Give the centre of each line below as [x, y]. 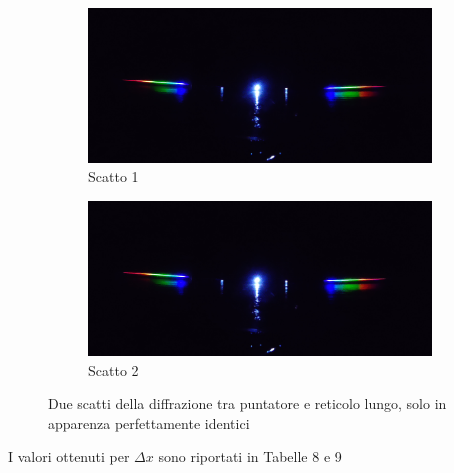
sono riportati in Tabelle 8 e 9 [250, 456]
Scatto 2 [113, 369]
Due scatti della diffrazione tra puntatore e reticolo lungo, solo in [247, 403]
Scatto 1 [113, 176]
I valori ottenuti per [69, 456]
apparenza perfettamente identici [149, 422]
